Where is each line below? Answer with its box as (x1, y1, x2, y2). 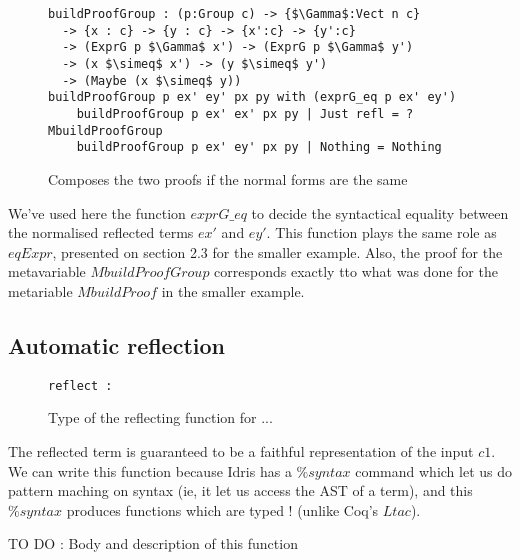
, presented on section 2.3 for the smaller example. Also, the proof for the (52, 241, 503, 262)
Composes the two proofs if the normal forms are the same (48, 168, 408, 189)
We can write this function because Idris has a (8, 460, 292, 481)
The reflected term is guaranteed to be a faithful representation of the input (8, 440, 474, 461)
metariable (8, 280, 73, 301)
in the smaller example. (161, 280, 305, 301)
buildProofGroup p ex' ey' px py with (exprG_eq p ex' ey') (48, 90, 457, 105)
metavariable (8, 261, 86, 282)
